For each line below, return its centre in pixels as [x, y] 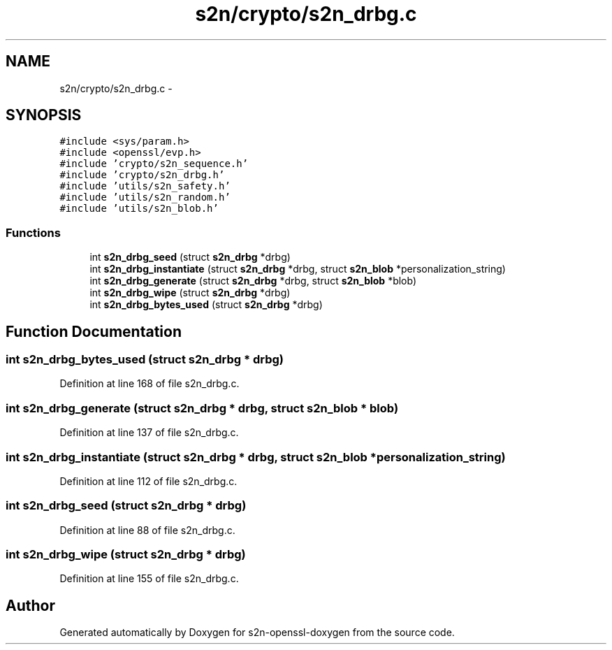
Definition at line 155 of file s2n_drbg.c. [149, 579]
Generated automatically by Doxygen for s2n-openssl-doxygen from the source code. [257, 633]
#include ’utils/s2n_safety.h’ [145, 186]
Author [30, 605]
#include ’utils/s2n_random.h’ [145, 197]
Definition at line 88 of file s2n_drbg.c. [147, 530]
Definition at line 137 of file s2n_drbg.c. [149, 433]
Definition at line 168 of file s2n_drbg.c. [150, 384]
